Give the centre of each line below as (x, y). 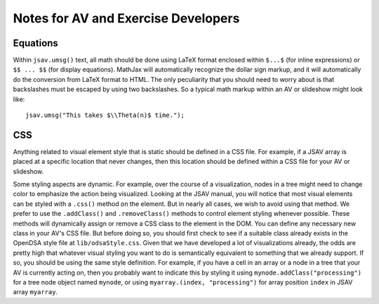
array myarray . (35, 292)
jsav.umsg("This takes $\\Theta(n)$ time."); (105, 115)
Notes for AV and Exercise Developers (126, 18)
